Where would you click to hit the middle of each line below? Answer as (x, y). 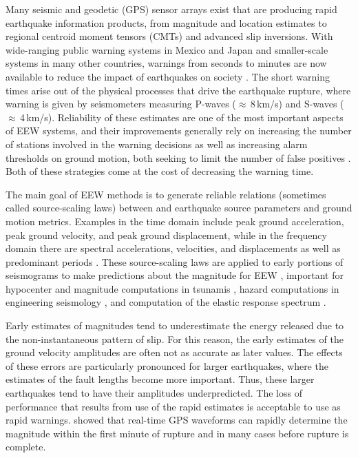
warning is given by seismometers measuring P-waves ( (121, 104)
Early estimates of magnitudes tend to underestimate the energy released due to (175, 325)
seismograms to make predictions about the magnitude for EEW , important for (175, 275)
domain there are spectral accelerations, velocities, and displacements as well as (173, 248)
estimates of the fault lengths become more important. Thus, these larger (160, 379)
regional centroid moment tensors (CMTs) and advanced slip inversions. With (169, 36)
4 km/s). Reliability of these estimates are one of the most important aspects (181, 117)
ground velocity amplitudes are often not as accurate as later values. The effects (174, 352)
